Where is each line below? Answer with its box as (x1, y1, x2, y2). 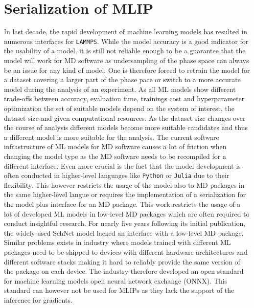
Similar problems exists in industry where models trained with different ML (4, 237, 231, 247)
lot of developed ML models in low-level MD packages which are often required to (4, 208, 250, 219)
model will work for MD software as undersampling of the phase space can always (4, 55, 249, 65)
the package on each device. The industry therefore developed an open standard (4, 266, 244, 276)
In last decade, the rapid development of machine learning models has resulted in (4, 26, 248, 37)
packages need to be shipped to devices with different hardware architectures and (4, 246, 248, 257)
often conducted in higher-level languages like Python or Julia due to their (4, 170, 230, 180)
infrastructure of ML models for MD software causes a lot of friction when (4, 141, 227, 152)
